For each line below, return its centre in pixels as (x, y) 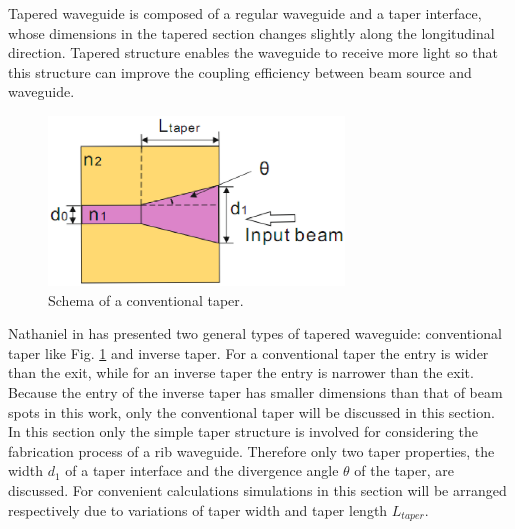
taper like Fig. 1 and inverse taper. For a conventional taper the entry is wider (248, 352)
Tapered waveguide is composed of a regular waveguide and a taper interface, (245, 13)
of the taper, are (404, 470)
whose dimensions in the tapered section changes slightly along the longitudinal (251, 32)
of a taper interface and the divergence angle (202, 470)
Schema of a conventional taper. (146, 299)
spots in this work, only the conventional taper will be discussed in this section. (251, 411)
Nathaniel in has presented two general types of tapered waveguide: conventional (255, 333)
